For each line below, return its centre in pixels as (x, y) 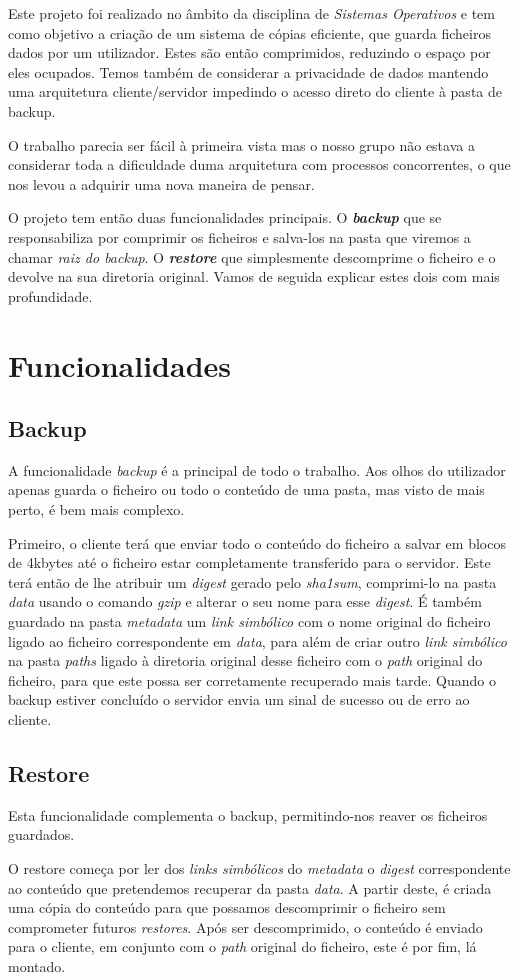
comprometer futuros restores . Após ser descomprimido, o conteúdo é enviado (245, 926)
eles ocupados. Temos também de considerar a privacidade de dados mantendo (248, 71)
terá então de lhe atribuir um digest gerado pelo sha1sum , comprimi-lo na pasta (252, 581)
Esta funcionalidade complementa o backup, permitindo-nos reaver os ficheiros (248, 814)
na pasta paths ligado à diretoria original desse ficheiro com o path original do (245, 660)
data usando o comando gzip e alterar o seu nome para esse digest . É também (245, 601)
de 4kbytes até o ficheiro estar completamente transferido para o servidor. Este (249, 562)
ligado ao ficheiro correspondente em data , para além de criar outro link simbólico (257, 640)
